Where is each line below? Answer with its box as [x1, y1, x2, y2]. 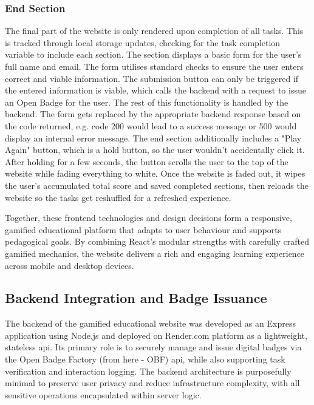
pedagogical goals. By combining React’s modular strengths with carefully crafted [5, 235, 309, 248]
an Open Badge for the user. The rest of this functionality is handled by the [5, 95, 288, 108]
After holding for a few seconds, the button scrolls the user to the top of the [5, 155, 288, 168]
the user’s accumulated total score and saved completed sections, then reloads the [5, 179, 309, 191]
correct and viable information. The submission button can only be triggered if [5, 72, 299, 84]
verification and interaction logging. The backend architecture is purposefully [5, 364, 292, 377]
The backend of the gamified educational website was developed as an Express [5, 317, 296, 330]
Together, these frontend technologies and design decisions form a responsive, [5, 211, 292, 224]
